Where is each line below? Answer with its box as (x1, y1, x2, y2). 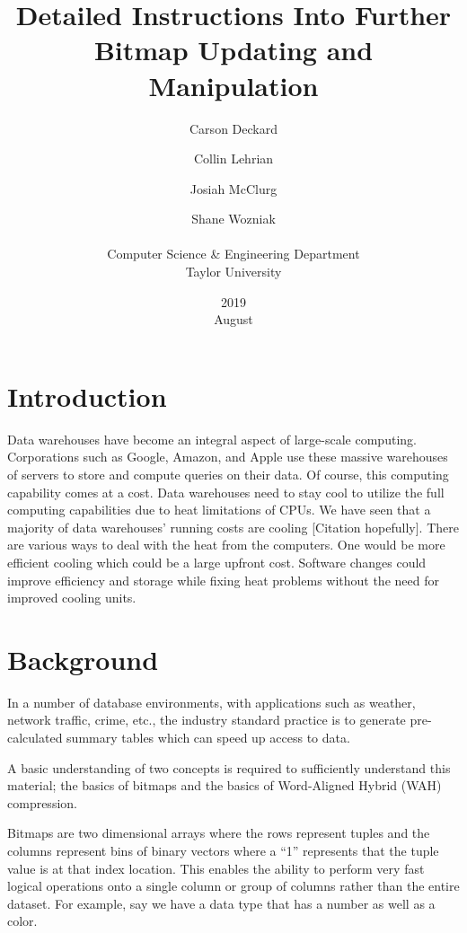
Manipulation (148, 66, 319, 103)
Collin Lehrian (193, 149, 274, 168)
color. (7, 911, 38, 930)
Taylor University (185, 262, 282, 281)
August (214, 310, 253, 329)
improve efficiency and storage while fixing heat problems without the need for (7, 570, 439, 589)
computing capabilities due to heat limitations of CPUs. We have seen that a (7, 500, 431, 519)
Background (7, 640, 159, 677)
